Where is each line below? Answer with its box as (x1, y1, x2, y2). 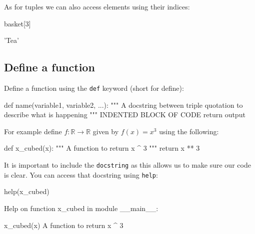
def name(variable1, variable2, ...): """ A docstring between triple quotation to (4, 99, 243, 110)
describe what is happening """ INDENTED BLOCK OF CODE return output (4, 109, 245, 120)
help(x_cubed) (4, 186, 49, 197)
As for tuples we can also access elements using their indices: (4, 1, 190, 11)
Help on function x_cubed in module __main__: (4, 203, 158, 213)
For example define (4, 126, 62, 136)
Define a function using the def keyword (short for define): (4, 82, 184, 93)
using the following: (159, 126, 219, 136)
